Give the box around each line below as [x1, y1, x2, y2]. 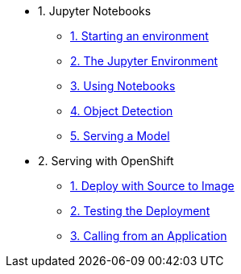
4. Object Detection [70, 104, 173, 118]
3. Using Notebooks [70, 79, 176, 93]
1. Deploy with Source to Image [70, 179, 235, 193]
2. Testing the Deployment [70, 204, 210, 218]
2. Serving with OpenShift [38, 154, 174, 168]
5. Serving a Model [70, 129, 170, 143]
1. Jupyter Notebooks [38, 4, 152, 18]
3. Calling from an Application [70, 229, 227, 243]
